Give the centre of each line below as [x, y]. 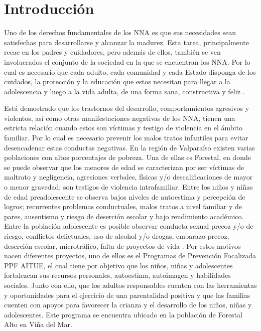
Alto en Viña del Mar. [38, 324]
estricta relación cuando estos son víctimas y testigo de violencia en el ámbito [123, 128]
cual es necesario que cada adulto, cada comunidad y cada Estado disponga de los [130, 71]
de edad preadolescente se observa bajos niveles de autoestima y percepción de [125, 196]
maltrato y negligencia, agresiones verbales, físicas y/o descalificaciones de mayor [128, 177]
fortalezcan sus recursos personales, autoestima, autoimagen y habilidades [117, 275]
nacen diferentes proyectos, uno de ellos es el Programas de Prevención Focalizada [130, 256]
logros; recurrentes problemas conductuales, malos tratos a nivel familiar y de [123, 206]
